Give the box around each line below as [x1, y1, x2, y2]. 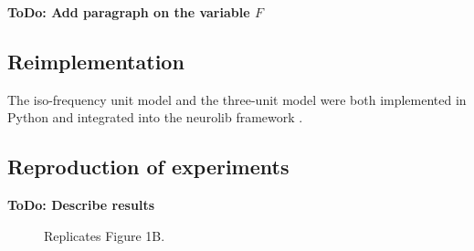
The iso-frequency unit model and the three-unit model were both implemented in [7, 89, 467, 109]
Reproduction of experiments [7, 152, 290, 181]
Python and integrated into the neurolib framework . [7, 108, 303, 127]
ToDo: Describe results [7, 195, 154, 214]
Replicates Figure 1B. [44, 225, 165, 245]
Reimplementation [7, 47, 184, 75]
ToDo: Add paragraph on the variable [7, 3, 250, 21]
